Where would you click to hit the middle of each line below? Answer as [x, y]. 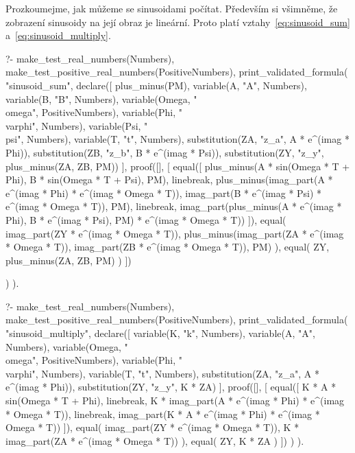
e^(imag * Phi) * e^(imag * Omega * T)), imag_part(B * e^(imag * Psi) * [164, 193]
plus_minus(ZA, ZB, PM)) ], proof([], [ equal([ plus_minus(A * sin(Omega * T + [178, 166]
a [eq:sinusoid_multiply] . [58, 35]
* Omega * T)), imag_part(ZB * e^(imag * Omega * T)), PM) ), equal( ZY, [168, 247]
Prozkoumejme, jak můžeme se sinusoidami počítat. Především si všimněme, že [172, 8]
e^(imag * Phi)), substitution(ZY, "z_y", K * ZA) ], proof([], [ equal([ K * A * [171, 387]
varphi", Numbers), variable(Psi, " [77, 125]
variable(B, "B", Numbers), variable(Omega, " [101, 98]
